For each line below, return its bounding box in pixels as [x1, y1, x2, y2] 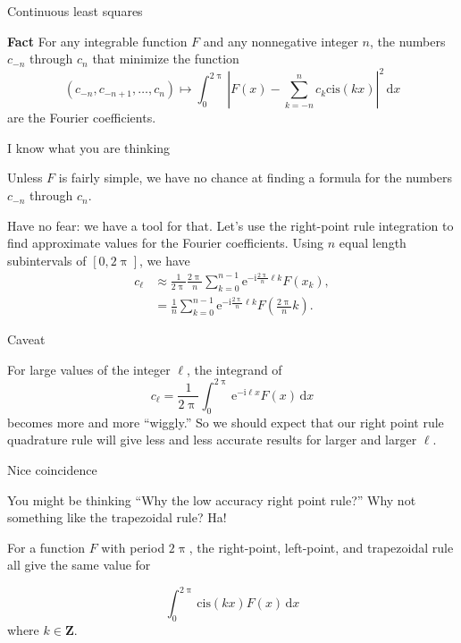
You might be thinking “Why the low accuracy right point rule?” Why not [7, 490, 416, 509]
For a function [7, 537, 85, 556]
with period [101, 537, 165, 556]
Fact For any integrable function [7, 31, 188, 50]
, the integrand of [187, 360, 282, 378]
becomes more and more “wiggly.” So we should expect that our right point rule [7, 412, 444, 431]
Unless [7, 168, 43, 187]
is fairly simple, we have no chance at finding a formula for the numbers [58, 168, 452, 187]
